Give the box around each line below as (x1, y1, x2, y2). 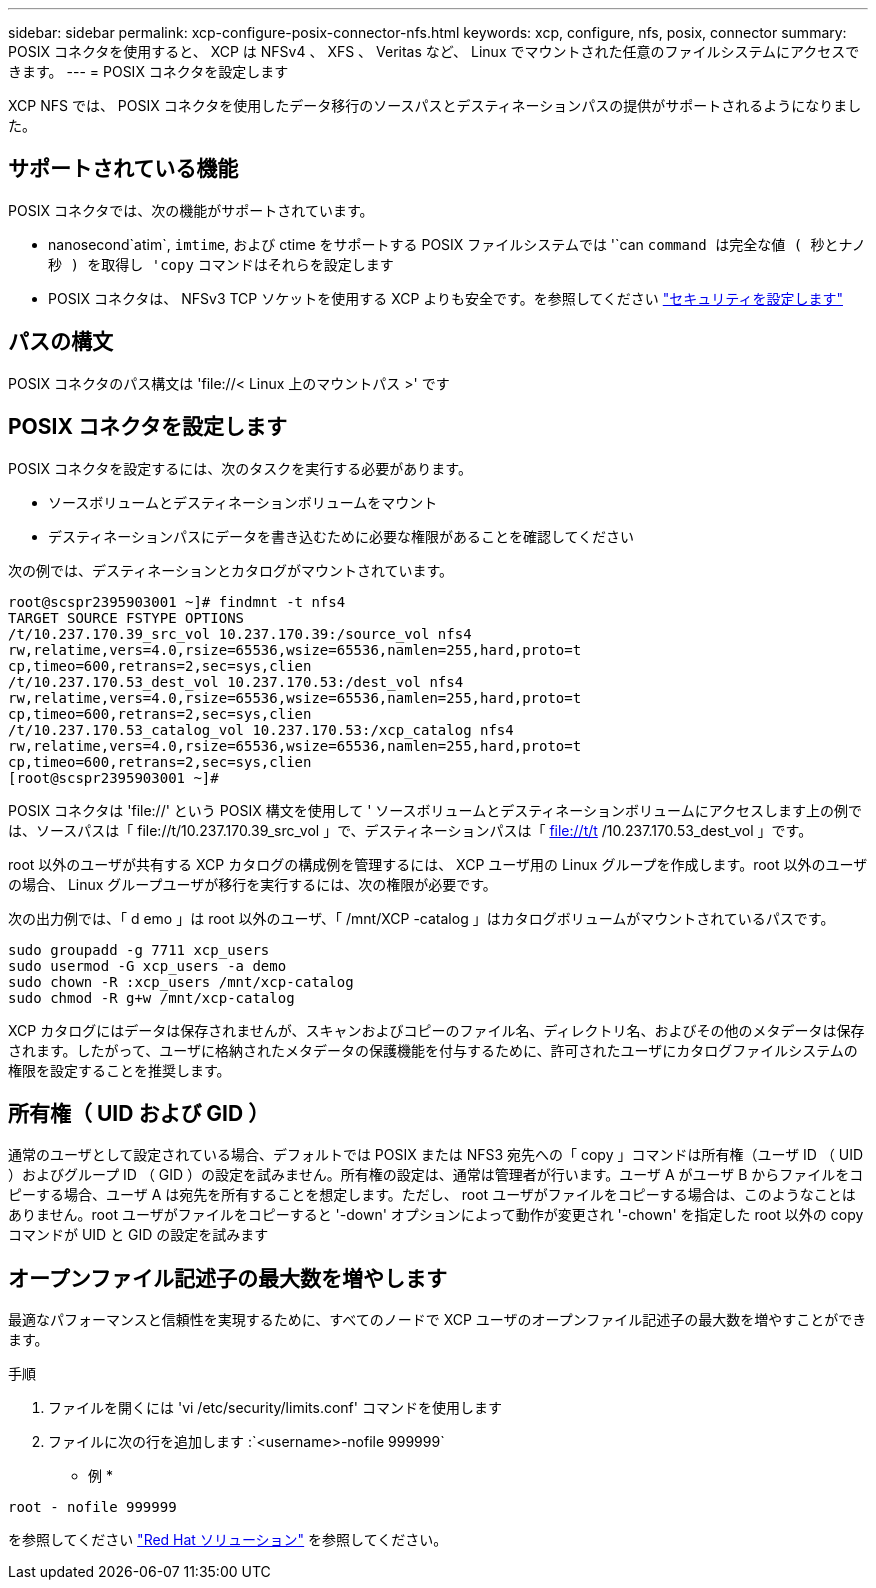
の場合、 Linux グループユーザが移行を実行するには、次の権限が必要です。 (8, 875, 497, 893)
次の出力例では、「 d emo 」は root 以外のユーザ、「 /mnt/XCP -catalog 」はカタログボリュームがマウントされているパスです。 (8, 909, 835, 927)
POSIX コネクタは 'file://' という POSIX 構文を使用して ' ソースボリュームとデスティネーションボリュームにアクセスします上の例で (8, 801, 862, 819)
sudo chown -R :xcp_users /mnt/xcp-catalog (8, 973, 354, 990)
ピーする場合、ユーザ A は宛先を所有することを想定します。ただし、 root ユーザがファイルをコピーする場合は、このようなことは (8, 1186, 856, 1204)
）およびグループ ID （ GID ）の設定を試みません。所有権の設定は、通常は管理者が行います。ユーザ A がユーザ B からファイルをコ (8, 1166, 864, 1184)
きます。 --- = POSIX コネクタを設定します (8, 63, 289, 80)
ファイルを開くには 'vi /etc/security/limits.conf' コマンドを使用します (48, 1399, 502, 1417)
